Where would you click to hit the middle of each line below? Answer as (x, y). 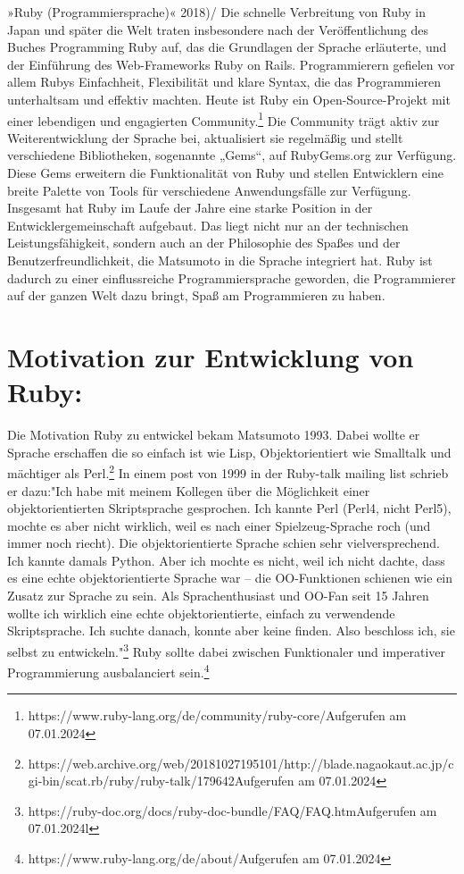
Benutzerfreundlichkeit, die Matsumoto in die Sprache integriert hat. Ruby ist (220, 260)
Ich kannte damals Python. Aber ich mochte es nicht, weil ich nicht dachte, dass (226, 560)
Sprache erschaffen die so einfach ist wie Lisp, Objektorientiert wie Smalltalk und (229, 452)
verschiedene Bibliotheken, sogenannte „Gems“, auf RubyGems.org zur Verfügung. (232, 155)
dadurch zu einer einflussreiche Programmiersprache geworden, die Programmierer (232, 277)
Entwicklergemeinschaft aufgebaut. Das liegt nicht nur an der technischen (208, 225)
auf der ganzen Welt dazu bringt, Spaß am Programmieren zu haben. (196, 295)
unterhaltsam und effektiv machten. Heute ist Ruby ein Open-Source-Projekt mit (229, 99)
